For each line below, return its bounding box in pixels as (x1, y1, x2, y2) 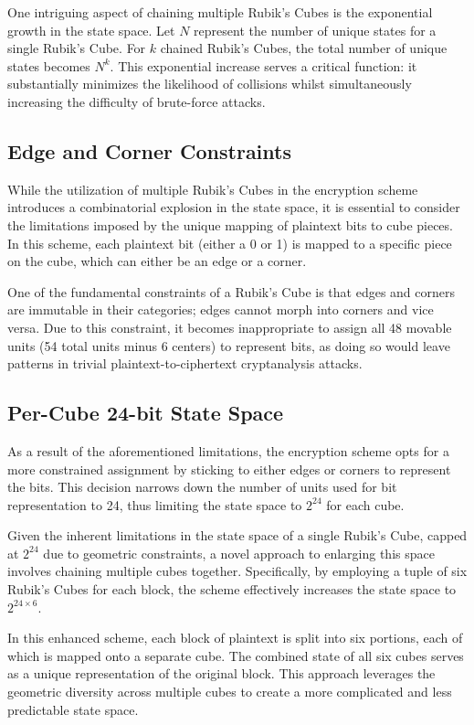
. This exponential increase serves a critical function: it (110, 56, 417, 75)
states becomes (7, 56, 90, 75)
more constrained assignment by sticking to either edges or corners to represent (7, 459, 451, 478)
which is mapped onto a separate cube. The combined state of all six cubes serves (7, 645, 464, 665)
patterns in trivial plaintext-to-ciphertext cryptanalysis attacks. (7, 354, 363, 373)
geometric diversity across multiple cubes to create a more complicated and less (7, 682, 452, 701)
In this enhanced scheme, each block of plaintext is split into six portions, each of (7, 628, 463, 647)
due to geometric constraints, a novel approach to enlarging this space (43, 543, 435, 562)
